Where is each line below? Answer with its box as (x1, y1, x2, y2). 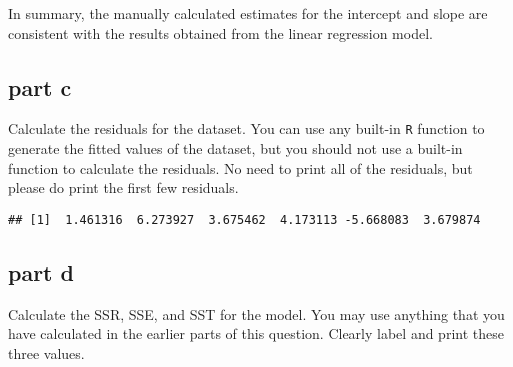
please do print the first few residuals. (8, 177, 239, 198)
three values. (8, 342, 85, 363)
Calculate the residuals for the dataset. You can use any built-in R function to (8, 118, 485, 139)
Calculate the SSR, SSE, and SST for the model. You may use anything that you (8, 303, 505, 324)
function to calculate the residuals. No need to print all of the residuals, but (8, 157, 473, 178)
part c (8, 71, 72, 102)
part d (8, 256, 74, 287)
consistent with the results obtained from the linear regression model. (8, 22, 433, 43)
